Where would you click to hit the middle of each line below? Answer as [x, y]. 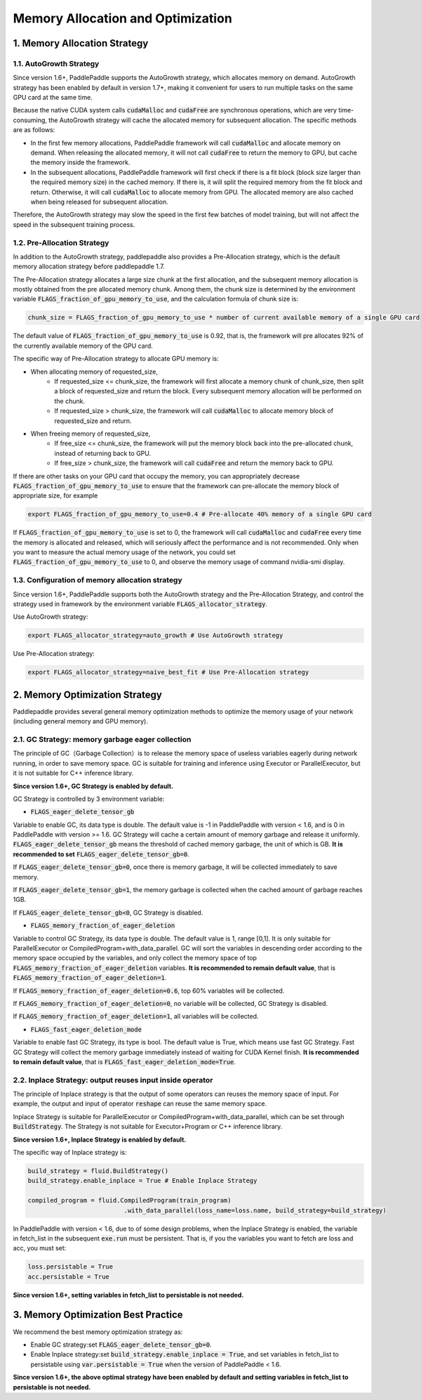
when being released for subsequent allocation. [99, 202]
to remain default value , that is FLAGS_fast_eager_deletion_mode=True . [125, 1061]
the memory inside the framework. [80, 162]
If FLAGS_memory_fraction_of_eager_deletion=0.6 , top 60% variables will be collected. [149, 990]
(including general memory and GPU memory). [81, 721]
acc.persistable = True [69, 1276]
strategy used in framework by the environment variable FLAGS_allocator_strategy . [140, 603]
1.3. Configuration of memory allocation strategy [98, 580]
